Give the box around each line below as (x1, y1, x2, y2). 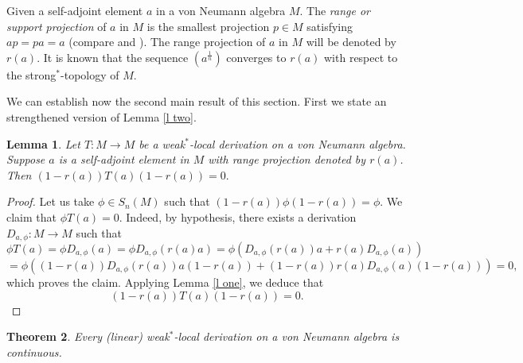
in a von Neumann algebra (156, 2, 286, 18)
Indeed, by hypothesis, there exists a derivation (126, 208, 357, 225)
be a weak (139, 135, 185, 152)
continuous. (6, 343, 62, 360)
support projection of (6, 17, 107, 34)
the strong (6, 66, 57, 83)
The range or (306, 2, 370, 18)
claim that (6, 208, 57, 225)
